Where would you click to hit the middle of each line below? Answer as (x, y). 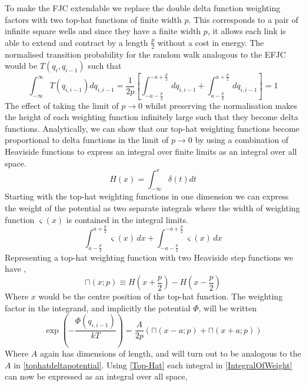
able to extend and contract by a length (76, 42)
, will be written (227, 307)
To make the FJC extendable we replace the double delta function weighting (143, 8)
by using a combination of (242, 140)
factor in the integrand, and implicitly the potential (98, 307)
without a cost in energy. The (211, 42)
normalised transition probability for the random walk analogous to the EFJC (145, 54)
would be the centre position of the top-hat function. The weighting (161, 296)
